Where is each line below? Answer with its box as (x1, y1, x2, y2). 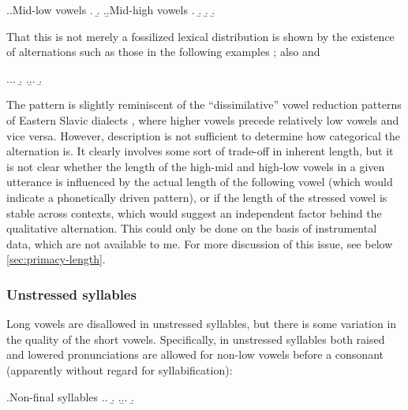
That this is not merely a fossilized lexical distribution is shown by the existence (6, 28, 395, 44)
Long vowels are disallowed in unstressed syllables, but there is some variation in (6, 315, 397, 332)
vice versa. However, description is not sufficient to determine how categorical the (6, 127, 400, 143)
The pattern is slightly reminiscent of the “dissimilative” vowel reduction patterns (6, 96, 402, 113)
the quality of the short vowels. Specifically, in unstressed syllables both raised (6, 330, 385, 347)
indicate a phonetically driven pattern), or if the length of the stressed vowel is (6, 188, 387, 205)
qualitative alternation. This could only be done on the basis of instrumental (6, 220, 377, 237)
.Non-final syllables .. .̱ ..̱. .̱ (6, 388, 134, 404)
